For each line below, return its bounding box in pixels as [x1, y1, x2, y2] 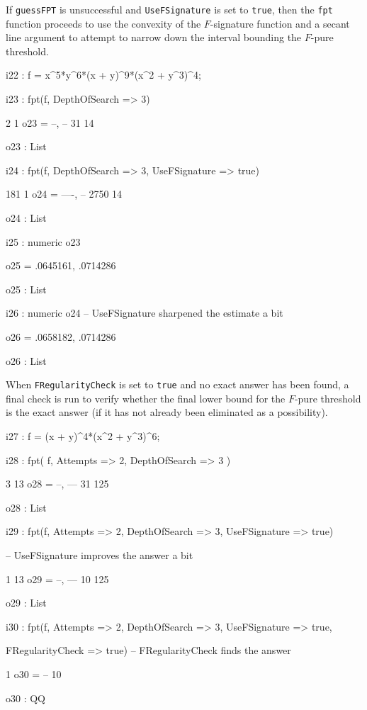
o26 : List [6, 353, 47, 368]
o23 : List [6, 139, 47, 154]
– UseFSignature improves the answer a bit [6, 547, 193, 562]
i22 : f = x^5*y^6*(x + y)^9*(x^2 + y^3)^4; [6, 67, 201, 82]
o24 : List [6, 210, 47, 225]
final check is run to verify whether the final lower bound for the [6, 390, 286, 405]
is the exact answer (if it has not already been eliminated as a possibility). [6, 405, 328, 419]
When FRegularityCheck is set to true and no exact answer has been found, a [6, 377, 349, 392]
